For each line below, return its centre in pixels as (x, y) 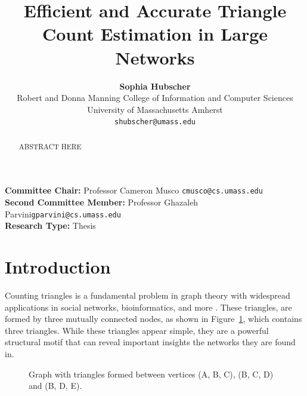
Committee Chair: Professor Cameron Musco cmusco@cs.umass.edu (134, 190)
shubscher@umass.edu (155, 122)
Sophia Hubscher (155, 86)
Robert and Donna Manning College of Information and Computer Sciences (155, 98)
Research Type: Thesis (50, 225)
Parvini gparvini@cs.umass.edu (63, 214)
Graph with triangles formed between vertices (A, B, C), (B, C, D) (151, 374)
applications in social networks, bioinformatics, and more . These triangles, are (148, 307)
